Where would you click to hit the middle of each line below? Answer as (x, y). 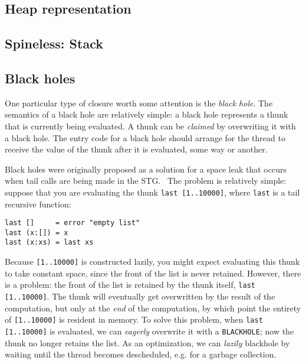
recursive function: (38, 204)
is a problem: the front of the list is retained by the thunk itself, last (130, 285)
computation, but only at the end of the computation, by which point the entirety (153, 308)
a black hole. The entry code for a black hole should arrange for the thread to (145, 137)
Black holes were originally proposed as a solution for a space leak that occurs (146, 169)
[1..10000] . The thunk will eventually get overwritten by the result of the (140, 296)
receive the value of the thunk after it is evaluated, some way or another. (136, 149)
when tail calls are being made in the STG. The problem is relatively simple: (146, 181)
